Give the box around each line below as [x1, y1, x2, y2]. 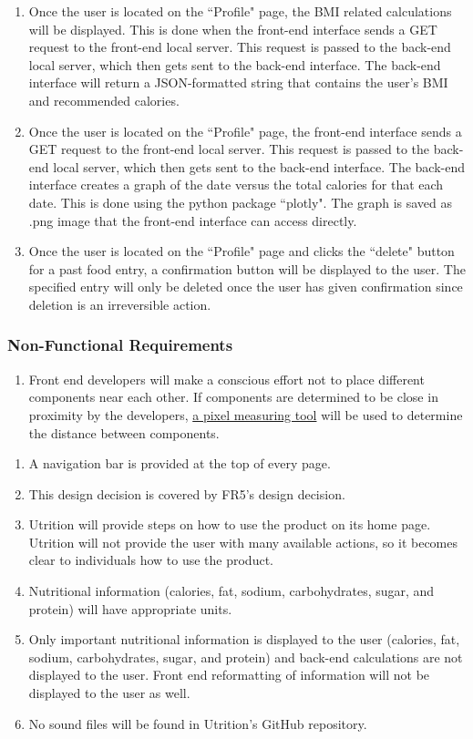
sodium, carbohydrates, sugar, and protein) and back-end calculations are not [28, 647, 463, 666]
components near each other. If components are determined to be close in [28, 387, 438, 406]
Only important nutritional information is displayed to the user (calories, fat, [28, 630, 460, 649]
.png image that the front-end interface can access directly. [28, 210, 357, 230]
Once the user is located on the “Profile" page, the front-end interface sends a [28, 121, 462, 140]
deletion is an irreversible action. [28, 294, 211, 313]
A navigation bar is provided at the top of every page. [28, 454, 331, 473]
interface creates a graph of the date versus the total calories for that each [28, 175, 444, 194]
